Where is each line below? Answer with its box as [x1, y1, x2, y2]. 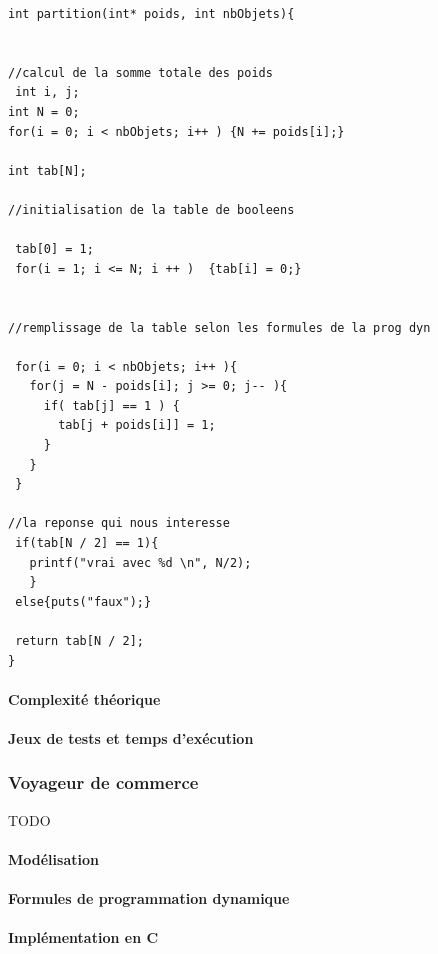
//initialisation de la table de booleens [8, 202, 295, 217]
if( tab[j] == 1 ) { [43, 398, 180, 413]
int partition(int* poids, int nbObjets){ [8, 7, 295, 21]
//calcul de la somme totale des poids [8, 65, 273, 80]
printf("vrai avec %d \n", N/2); [29, 555, 252, 570]
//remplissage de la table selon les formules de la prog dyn [8, 320, 431, 335]
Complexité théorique [8, 688, 161, 709]
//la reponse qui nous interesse [8, 516, 230, 531]
